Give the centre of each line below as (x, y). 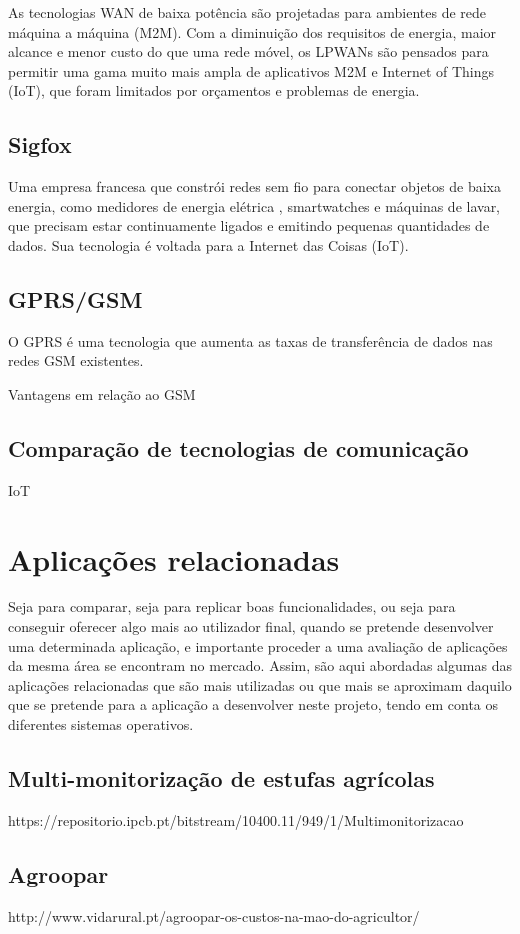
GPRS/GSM (75, 298)
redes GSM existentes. (76, 360)
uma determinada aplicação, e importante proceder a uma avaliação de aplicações (258, 645)
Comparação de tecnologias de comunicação (238, 447)
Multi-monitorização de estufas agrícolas (221, 778)
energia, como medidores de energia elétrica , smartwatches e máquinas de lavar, (254, 205)
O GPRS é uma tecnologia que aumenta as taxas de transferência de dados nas (250, 340)
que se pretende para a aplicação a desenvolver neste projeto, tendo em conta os (253, 704)
